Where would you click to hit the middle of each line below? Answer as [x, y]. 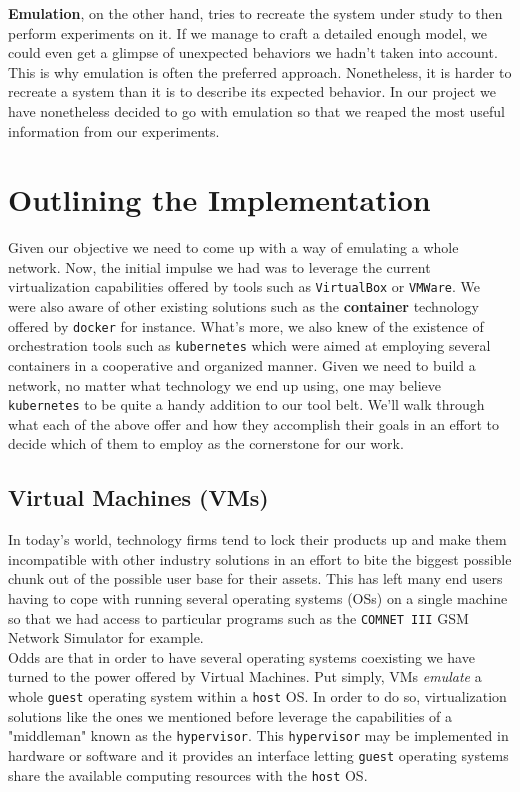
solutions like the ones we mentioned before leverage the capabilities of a [230, 715]
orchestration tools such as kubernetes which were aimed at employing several [249, 345]
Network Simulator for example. [106, 637]
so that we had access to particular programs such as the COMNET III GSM [238, 617]
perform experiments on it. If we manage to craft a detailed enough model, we [247, 32]
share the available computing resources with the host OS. [188, 774]
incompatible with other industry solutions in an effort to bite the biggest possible [260, 558]
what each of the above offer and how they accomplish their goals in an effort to [254, 423]
